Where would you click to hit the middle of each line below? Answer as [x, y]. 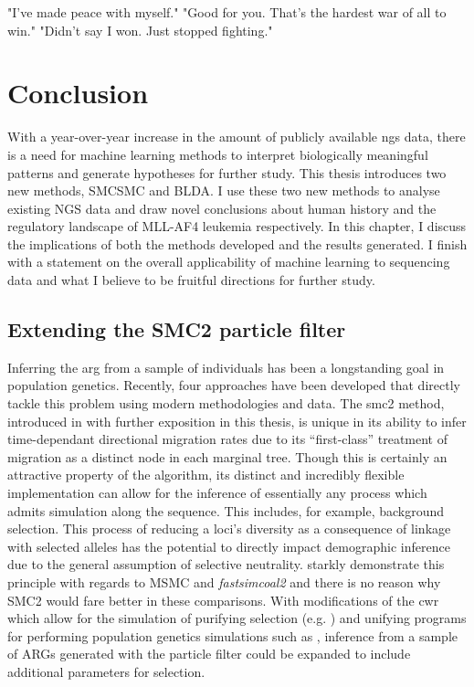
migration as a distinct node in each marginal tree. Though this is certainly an [227, 456]
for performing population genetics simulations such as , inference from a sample [232, 635]
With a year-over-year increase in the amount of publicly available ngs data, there [237, 137]
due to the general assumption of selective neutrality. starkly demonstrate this [226, 564]
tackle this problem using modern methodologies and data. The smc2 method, [226, 403]
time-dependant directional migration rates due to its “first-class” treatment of [228, 439]
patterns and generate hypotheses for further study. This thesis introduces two [227, 172]
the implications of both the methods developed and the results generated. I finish [237, 243]
